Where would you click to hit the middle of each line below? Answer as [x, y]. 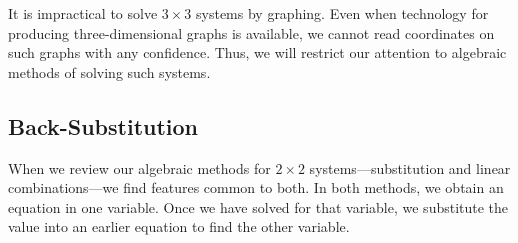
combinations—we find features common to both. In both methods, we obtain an [256, 187]
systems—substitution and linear [410, 167]
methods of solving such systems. [109, 71]
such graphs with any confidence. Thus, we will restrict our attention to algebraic [257, 52]
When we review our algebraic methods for [139, 167]
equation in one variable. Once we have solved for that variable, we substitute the [258, 206]
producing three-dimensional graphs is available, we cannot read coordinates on [251, 32]
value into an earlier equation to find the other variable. [179, 226]
